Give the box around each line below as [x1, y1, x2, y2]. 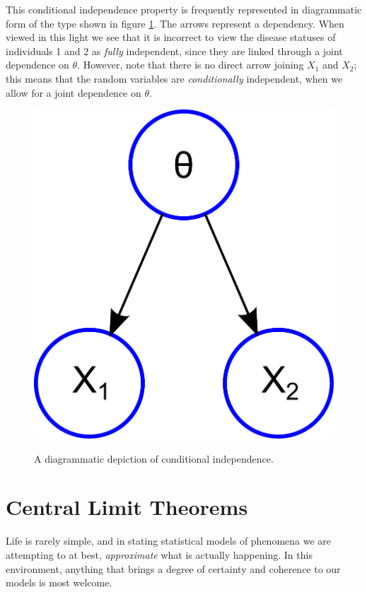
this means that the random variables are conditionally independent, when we [6, 71, 343, 85]
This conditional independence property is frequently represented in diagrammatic [6, 2, 362, 16]
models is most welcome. [6, 575, 112, 590]
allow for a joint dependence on [6, 85, 141, 100]
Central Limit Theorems [6, 492, 248, 521]
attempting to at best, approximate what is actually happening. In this [6, 547, 313, 562]
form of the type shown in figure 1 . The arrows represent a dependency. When [6, 16, 344, 30]
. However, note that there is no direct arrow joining [77, 57, 304, 72]
